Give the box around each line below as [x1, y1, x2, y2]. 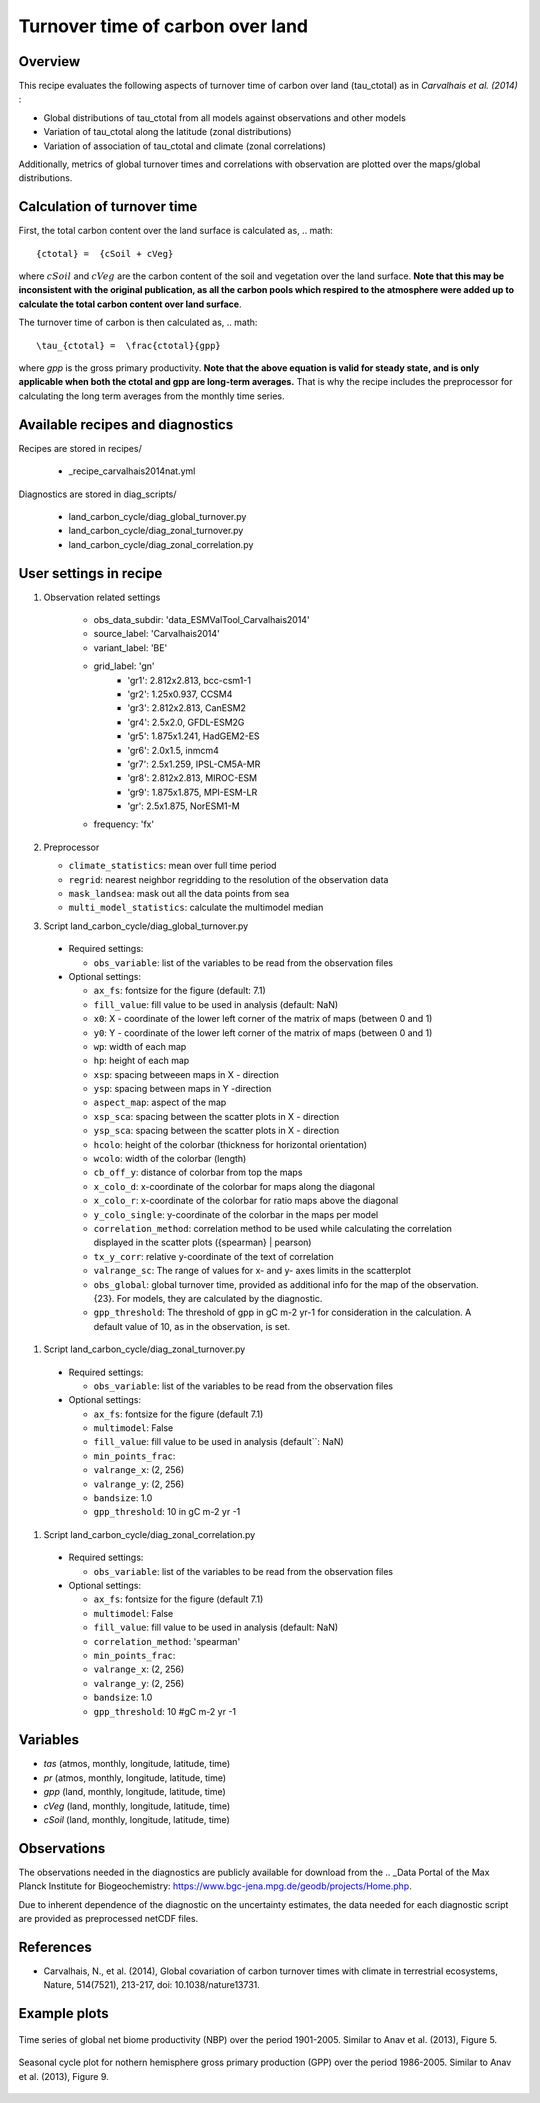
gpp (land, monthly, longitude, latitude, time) [43, 1786, 227, 1798]
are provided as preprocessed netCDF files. [18, 1913, 199, 1925]
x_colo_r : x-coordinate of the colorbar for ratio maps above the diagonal [93, 1195, 399, 1207]
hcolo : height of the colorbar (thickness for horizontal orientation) [93, 1138, 368, 1150]
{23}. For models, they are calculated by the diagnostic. [93, 1292, 323, 1304]
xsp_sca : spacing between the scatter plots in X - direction [93, 1110, 340, 1122]
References [18, 1938, 92, 1955]
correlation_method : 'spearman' [93, 1635, 241, 1647]
